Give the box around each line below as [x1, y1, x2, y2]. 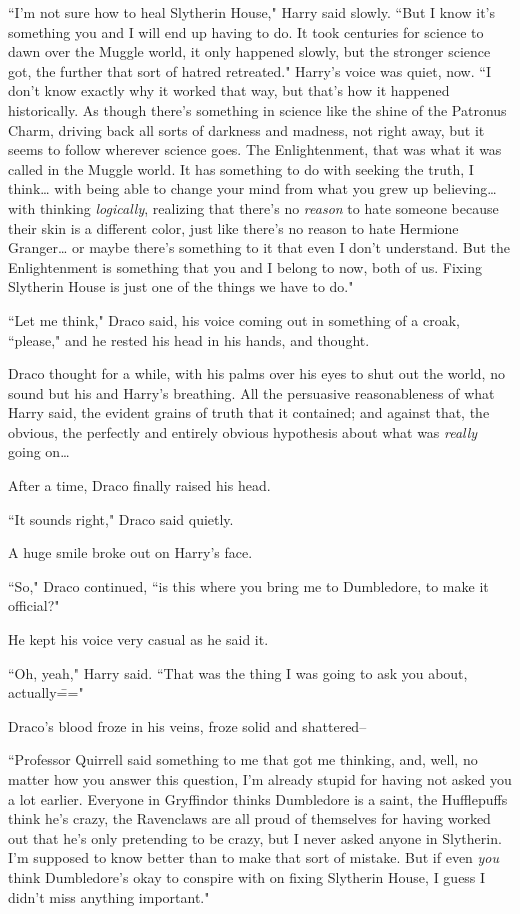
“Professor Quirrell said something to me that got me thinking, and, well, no [8, 749, 478, 770]
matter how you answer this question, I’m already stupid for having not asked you [8, 769, 512, 789]
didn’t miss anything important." [8, 886, 210, 907]
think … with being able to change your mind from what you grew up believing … [8, 178, 497, 199]
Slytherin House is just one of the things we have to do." [8, 276, 354, 297]
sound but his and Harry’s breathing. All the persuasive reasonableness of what [8, 382, 495, 403]
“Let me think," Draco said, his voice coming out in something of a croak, [8, 309, 460, 330]
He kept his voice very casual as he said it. [8, 629, 269, 650]
